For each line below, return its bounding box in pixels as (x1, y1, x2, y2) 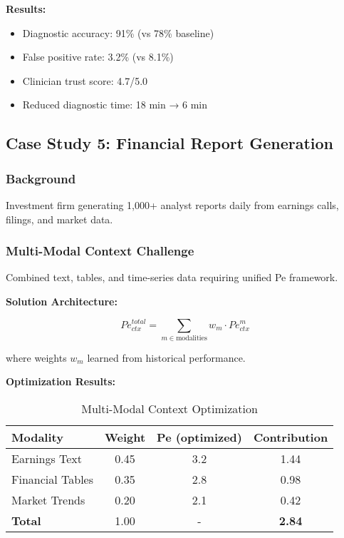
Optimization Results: (6, 374, 116, 389)
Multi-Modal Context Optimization (81, 400, 258, 417)
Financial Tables (11, 471, 93, 488)
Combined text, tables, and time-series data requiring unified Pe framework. (6, 270, 338, 285)
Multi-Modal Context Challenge (6, 242, 194, 260)
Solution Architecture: (6, 293, 118, 308)
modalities (176, 334, 207, 342)
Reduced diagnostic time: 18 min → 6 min (22, 97, 208, 112)
